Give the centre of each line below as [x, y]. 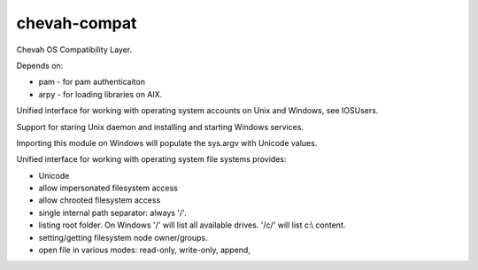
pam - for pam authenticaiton [92, 82]
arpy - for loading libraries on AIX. [100, 94]
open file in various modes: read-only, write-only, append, [145, 250]
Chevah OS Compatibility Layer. [74, 50]
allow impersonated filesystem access [108, 188]
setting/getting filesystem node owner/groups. [123, 237]
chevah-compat [77, 23]
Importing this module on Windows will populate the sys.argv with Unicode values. [167, 143]
